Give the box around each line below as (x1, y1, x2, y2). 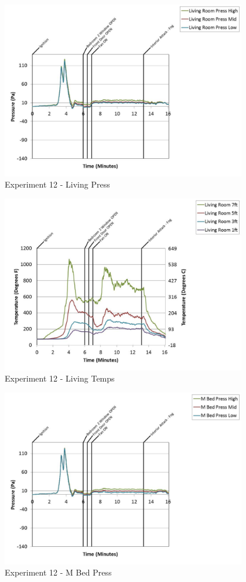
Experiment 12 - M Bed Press (5, 566, 112, 578)
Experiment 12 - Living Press (5, 178, 110, 190)
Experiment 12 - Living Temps (5, 372, 115, 384)
